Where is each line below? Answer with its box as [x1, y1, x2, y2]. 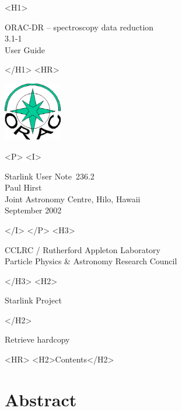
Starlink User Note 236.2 [5, 170, 94, 182]
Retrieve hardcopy [5, 333, 70, 346]
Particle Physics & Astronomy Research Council [5, 255, 177, 267]
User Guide [5, 43, 45, 56]
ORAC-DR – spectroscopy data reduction [5, 20, 154, 33]
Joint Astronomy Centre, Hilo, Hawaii [5, 192, 141, 205]
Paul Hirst [5, 181, 42, 194]
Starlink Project [5, 294, 62, 306]
